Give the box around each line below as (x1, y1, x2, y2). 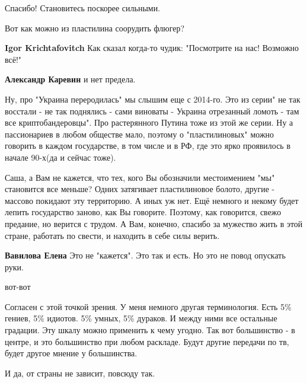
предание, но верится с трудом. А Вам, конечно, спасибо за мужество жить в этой (5, 217, 303, 229)
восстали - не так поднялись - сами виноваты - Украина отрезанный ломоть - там (5, 104, 299, 117)
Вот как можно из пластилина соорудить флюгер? (5, 21, 185, 34)
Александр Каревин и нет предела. (5, 73, 136, 85)
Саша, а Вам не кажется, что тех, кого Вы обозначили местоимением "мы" (5, 171, 275, 183)
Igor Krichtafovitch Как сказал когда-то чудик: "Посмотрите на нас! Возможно (5, 42, 299, 54)
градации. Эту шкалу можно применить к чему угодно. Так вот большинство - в (5, 324, 295, 336)
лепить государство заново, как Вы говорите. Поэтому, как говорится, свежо (5, 206, 282, 218)
